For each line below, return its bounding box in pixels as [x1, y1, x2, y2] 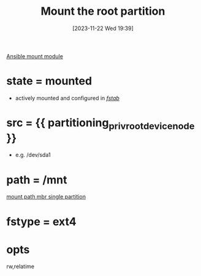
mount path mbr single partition [6, 193, 86, 201]
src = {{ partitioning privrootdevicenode [6, 116, 195, 132]
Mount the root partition [40, 4, 165, 18]
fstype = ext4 [6, 215, 77, 228]
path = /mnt [6, 173, 67, 186]
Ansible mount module [6, 52, 63, 59]
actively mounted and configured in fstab [15, 94, 119, 102]
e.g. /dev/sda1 [15, 151, 51, 159]
